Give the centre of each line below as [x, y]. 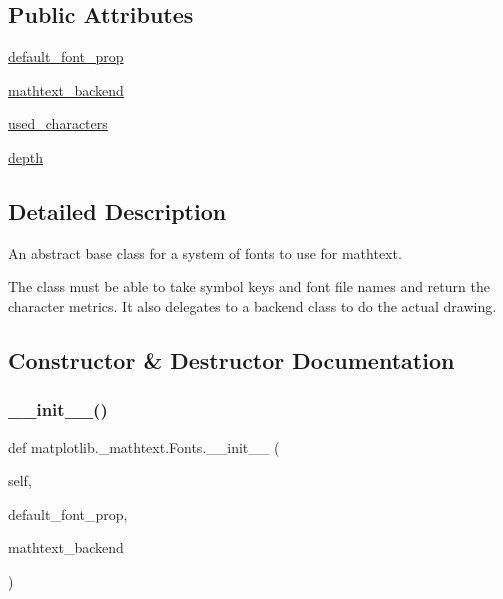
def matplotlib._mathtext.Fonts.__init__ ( [144, 446]
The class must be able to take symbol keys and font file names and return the [249, 286]
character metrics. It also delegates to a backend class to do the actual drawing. [252, 305]
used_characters [58, 123]
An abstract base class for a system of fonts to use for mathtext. [205, 252]
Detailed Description [117, 210]
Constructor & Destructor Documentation [231, 359]
